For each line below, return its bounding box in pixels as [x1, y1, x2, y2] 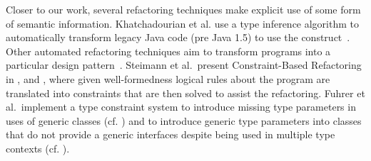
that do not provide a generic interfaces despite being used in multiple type [6, 127, 335, 142]
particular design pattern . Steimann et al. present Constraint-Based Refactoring [6, 57, 362, 72]
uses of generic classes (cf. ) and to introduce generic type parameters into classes [6, 113, 362, 128]
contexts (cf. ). [6, 140, 70, 155]
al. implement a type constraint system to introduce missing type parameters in [6, 99, 356, 114]
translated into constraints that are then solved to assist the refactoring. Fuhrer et [6, 85, 365, 100]
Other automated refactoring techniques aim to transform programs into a [6, 43, 331, 58]
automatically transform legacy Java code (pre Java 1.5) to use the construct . [6, 30, 350, 45]
